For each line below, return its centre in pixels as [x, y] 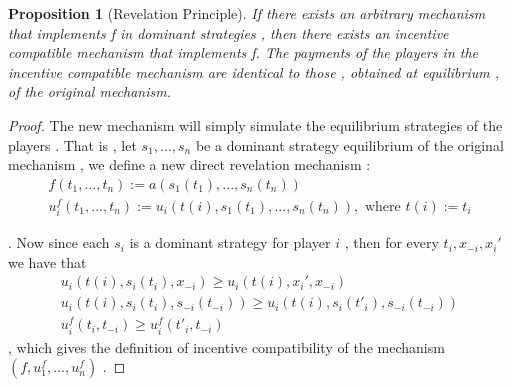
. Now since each [59, 242]
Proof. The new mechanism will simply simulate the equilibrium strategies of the [255, 124]
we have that [47, 261]
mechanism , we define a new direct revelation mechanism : [189, 164]
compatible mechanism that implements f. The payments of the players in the [243, 52]
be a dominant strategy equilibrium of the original [349, 144]
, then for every [391, 242]
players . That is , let [72, 144]
